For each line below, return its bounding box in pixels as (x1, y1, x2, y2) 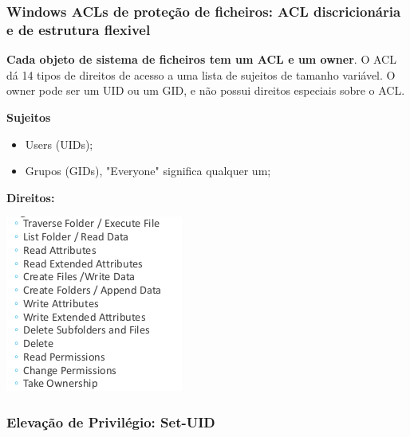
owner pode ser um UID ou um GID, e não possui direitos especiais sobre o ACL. (6, 82, 405, 99)
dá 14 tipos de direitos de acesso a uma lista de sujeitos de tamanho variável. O (6, 66, 396, 83)
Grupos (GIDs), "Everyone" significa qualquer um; (25, 162, 271, 179)
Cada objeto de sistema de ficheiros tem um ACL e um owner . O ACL (6, 51, 396, 68)
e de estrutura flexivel (6, 19, 151, 39)
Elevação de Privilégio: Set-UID (6, 412, 215, 431)
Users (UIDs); (25, 135, 93, 152)
